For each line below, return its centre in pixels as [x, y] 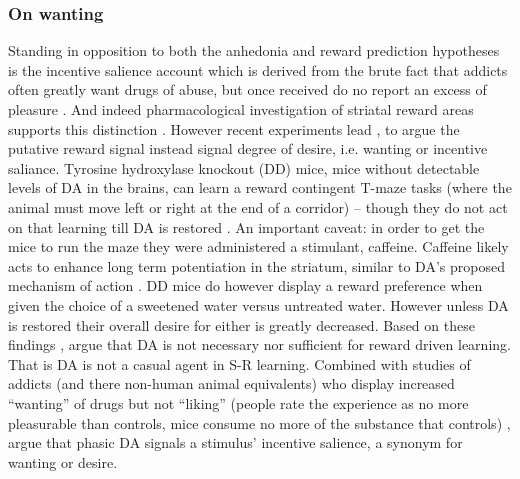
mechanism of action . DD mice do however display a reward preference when [245, 285]
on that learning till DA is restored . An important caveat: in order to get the [246, 226]
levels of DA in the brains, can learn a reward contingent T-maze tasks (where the [260, 187]
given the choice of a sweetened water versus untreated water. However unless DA [258, 304]
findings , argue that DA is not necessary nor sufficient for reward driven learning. [259, 344]
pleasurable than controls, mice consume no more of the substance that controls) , [259, 422]
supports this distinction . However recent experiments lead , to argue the [234, 128]
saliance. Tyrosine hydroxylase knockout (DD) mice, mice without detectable [244, 167]
